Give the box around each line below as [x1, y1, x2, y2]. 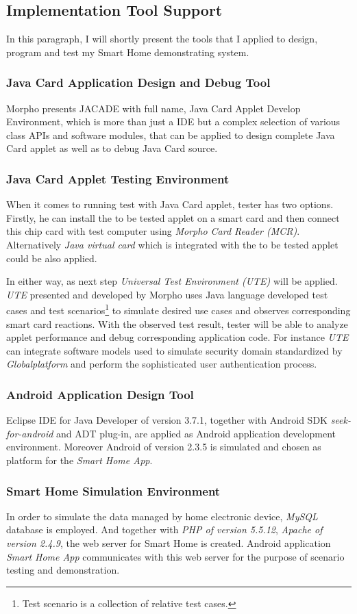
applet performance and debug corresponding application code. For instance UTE [6, 330, 349, 344]
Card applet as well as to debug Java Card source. [6, 141, 218, 155]
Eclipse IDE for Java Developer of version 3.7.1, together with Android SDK [6, 413, 328, 427]
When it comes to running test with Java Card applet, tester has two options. [6, 197, 334, 212]
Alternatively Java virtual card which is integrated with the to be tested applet [6, 237, 338, 251]
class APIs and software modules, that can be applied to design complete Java [6, 127, 335, 142]
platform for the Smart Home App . [6, 452, 153, 467]
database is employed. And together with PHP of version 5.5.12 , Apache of [6, 522, 323, 537]
